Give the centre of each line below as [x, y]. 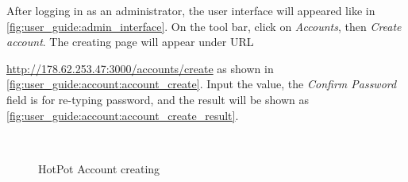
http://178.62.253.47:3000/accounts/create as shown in [140, 68]
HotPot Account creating [99, 168]
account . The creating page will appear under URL [130, 42]
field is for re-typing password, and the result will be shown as [158, 99]
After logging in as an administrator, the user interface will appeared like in [191, 10]
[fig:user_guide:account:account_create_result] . [123, 115]
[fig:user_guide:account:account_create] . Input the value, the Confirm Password [202, 84]
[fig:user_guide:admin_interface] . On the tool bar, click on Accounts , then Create [204, 26]
